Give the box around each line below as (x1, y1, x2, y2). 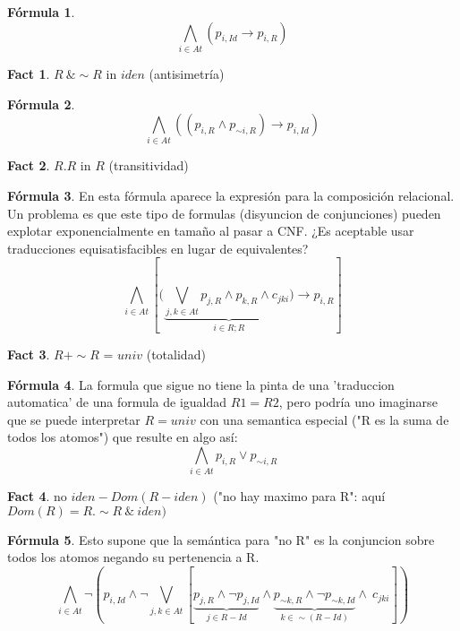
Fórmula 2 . (7, 94, 75, 113)
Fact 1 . (7, 64, 50, 82)
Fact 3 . (7, 344, 50, 363)
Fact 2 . (7, 156, 50, 175)
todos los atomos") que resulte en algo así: (7, 428, 238, 446)
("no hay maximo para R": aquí (213, 487, 386, 506)
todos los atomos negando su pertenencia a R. (7, 548, 260, 566)
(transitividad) (108, 156, 189, 175)
